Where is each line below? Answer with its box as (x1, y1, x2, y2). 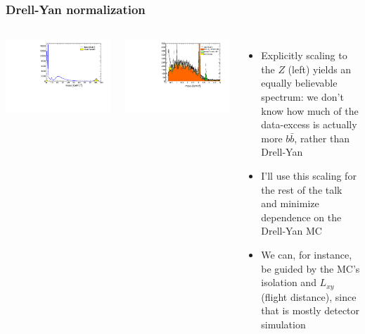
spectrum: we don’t (261, 89, 344, 104)
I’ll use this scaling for (261, 168, 357, 183)
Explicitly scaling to (261, 48, 347, 63)
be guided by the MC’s (261, 261, 360, 276)
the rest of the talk (261, 182, 342, 197)
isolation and (261, 275, 316, 290)
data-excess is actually (261, 117, 357, 132)
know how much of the (261, 103, 359, 118)
